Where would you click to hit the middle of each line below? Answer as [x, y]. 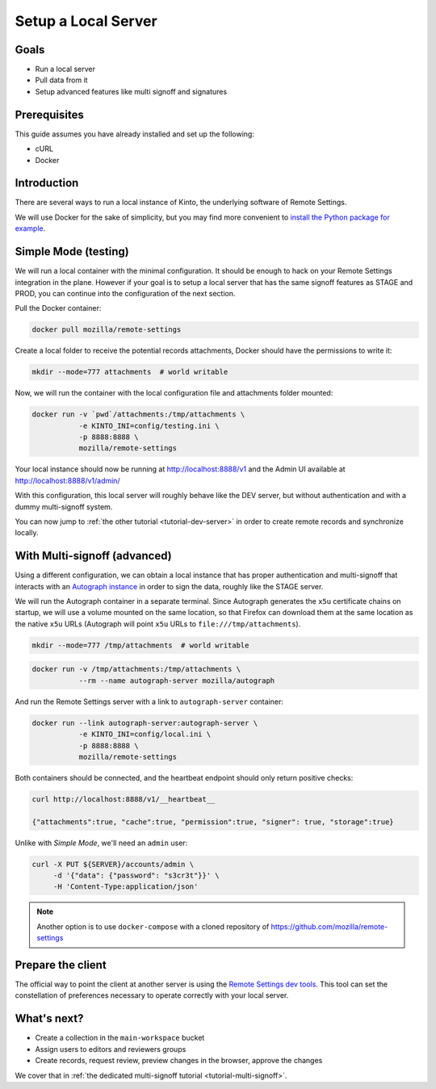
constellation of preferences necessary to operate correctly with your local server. [152, 995]
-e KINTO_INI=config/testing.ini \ [149, 425]
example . [30, 228]
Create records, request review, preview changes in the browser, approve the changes [179, 1061]
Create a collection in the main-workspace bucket [120, 1038]
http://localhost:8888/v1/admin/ [67, 480]
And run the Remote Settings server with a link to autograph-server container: [149, 702]
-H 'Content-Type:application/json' [126, 887]
